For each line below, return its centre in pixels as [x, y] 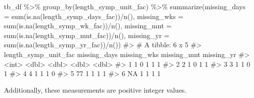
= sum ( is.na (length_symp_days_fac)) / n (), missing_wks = [94, 16]
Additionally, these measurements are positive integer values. [95, 89]
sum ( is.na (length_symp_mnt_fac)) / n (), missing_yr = [87, 35]
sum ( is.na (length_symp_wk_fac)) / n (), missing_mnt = [88, 26]
